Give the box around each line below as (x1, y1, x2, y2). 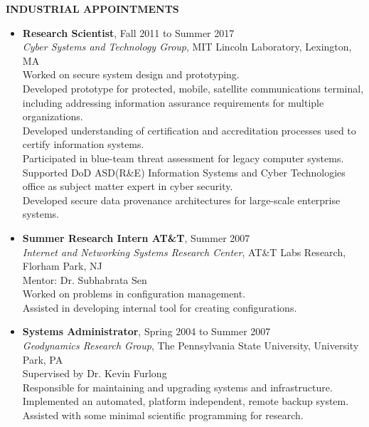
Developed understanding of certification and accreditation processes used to (22, 122, 356, 137)
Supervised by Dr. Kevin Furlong (22, 366, 167, 381)
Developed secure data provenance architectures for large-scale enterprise (22, 192, 341, 207)
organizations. (22, 109, 83, 124)
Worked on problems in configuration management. (22, 286, 246, 301)
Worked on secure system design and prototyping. (22, 67, 240, 82)
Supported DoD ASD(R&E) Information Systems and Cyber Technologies (22, 164, 346, 179)
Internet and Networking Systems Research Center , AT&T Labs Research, (22, 244, 346, 259)
